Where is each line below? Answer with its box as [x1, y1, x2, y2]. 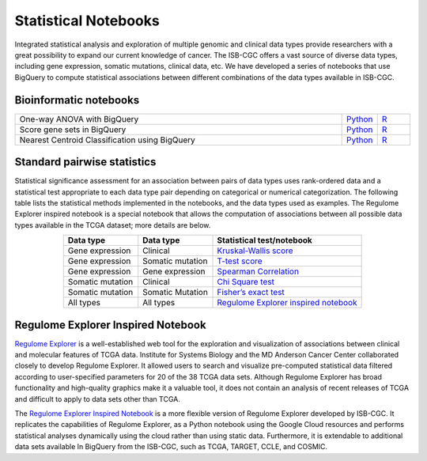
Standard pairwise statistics [14, 155, 157, 169]
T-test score [217, 255, 263, 266]
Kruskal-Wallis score [217, 245, 293, 256]
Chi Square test [217, 277, 274, 288]
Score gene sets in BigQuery [19, 123, 127, 134]
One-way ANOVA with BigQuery [19, 113, 139, 124]
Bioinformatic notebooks [14, 93, 140, 107]
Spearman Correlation [217, 266, 300, 277]
